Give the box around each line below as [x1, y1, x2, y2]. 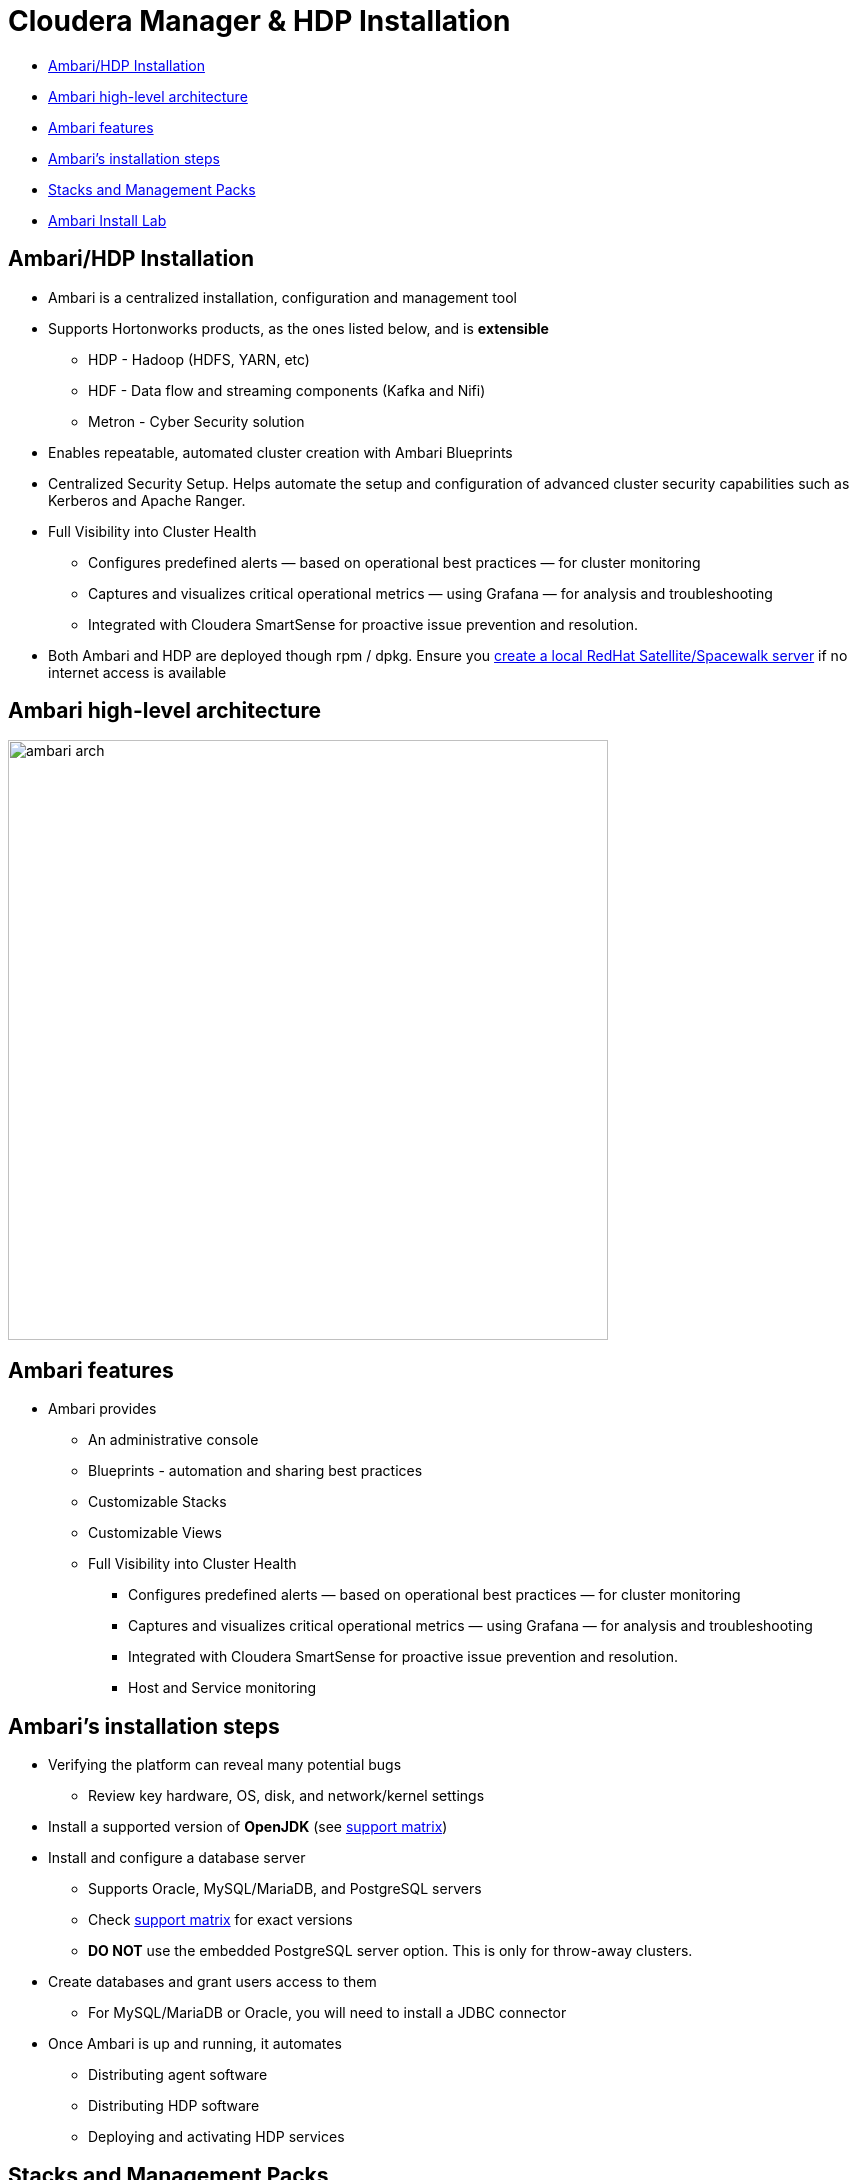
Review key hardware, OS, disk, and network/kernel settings [88, 1787, 485, 1805]
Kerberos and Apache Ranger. [48, 491, 246, 509]
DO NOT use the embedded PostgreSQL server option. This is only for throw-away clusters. [88, 1942, 693, 1960]
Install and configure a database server [48, 1849, 306, 1867]
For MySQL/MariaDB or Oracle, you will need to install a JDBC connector [88, 2004, 567, 2022]
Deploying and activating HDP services [88, 2128, 345, 2146]
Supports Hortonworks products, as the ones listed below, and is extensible [48, 319, 549, 337]
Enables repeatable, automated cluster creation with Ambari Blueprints [48, 443, 513, 461]
